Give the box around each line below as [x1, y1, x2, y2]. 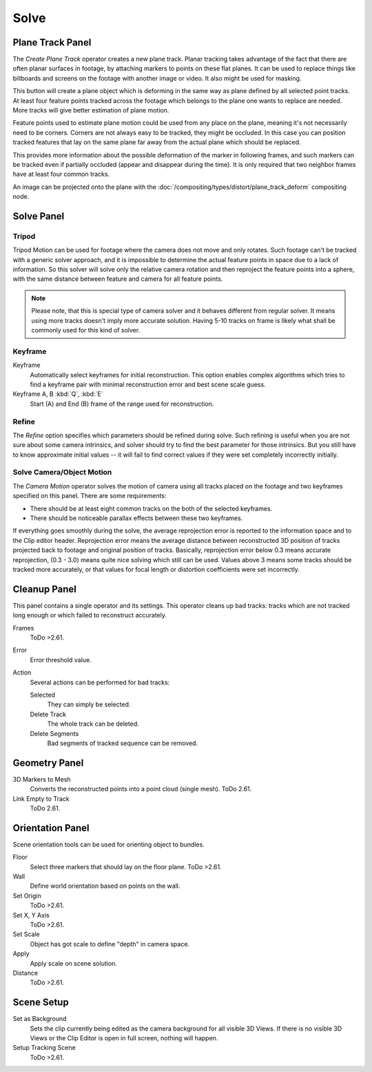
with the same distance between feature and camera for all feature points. [12, 275, 223, 283]
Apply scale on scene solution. [30, 959, 117, 967]
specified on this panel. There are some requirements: [12, 492, 167, 500]
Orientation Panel [12, 822, 90, 834]
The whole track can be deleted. [47, 719, 139, 728]
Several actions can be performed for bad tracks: [30, 678, 170, 686]
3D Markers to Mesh [12, 775, 72, 783]
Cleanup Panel [12, 583, 77, 595]
